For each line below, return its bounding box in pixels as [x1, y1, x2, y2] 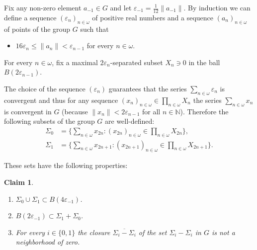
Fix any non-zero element [4, 2, 82, 12]
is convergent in [4, 106, 52, 116]
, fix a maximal [52, 57, 98, 67]
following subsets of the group [4, 116, 95, 126]
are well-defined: [105, 116, 155, 126]
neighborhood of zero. [15, 237, 80, 247]
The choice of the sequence [4, 83, 86, 93]
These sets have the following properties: [4, 160, 128, 170]
